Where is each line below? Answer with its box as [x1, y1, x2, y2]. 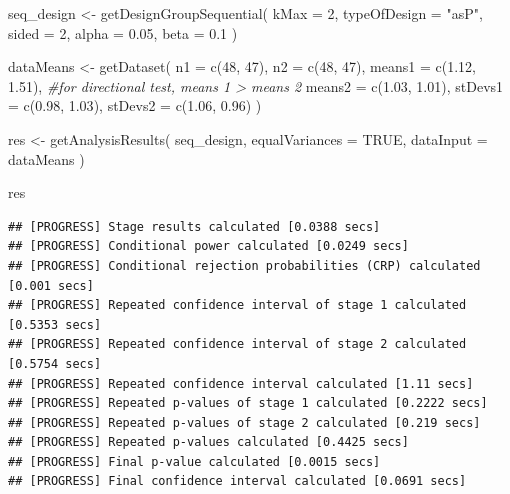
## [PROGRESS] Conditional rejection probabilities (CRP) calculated [8, 258, 481, 273]
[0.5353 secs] [8, 317, 102, 332]
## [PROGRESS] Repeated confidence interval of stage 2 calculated [8, 337, 467, 352]
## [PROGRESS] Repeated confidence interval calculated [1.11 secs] [8, 376, 474, 391]
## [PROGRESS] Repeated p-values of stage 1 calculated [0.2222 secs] [8, 396, 488, 411]
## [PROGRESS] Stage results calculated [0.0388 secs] [8, 219, 381, 234]
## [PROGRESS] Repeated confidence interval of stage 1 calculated [8, 298, 467, 313]
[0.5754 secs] [8, 356, 102, 371]
